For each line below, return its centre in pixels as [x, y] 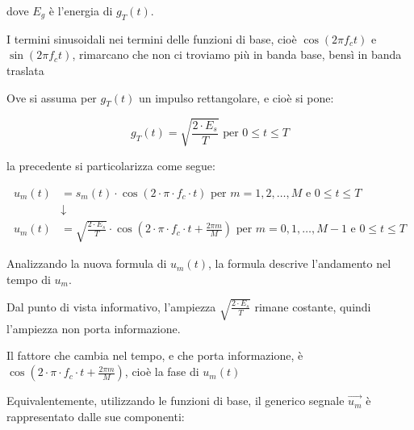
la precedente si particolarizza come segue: [111, 165]
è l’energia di [81, 10]
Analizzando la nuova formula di [87, 263]
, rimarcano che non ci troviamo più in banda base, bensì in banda [237, 54]
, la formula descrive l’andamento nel [300, 263]
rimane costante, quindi [313, 306]
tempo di [29, 279]
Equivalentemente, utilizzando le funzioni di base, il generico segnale [176, 401]
